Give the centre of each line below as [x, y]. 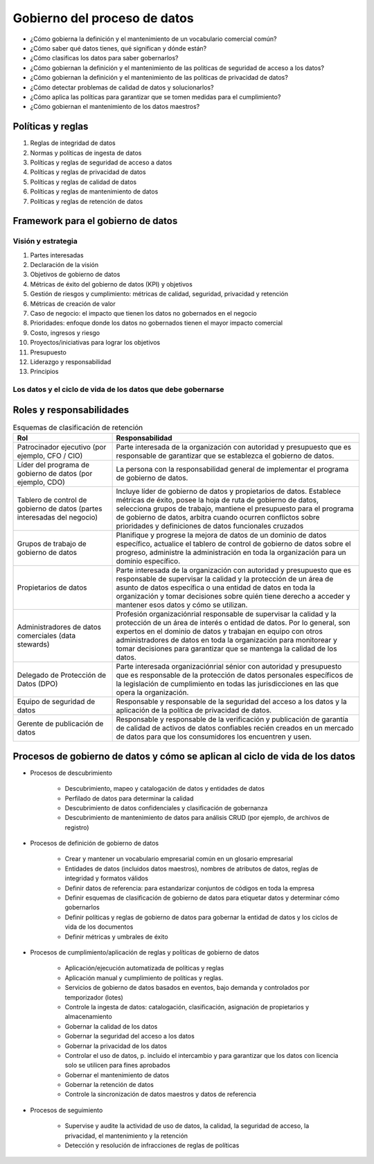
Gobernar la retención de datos [109, 1085]
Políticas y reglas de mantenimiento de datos [94, 191]
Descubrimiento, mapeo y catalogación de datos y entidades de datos [165, 789]
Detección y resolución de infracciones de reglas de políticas [152, 1145]
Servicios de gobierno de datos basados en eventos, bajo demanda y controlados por [187, 988]
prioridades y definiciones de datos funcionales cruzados [210, 526]
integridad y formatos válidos [107, 878]
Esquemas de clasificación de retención [78, 428]
